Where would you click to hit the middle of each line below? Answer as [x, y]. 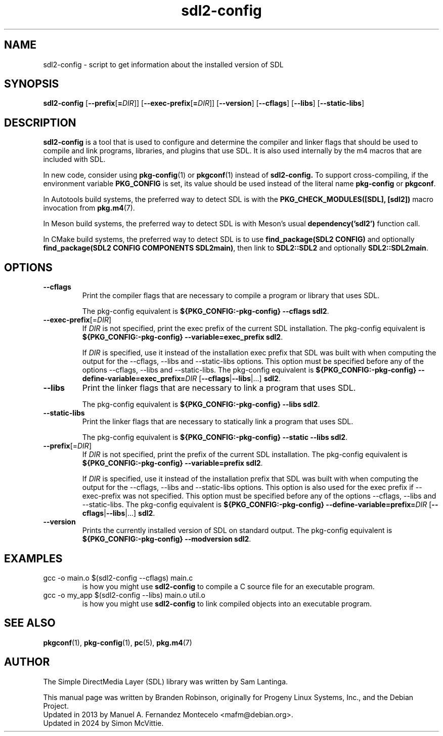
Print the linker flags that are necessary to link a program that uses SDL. [219, 388]
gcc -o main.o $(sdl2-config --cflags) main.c [118, 578]
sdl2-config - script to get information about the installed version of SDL [163, 64]
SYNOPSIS [32, 84]
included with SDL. [74, 159]
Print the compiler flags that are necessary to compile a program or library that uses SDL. [231, 296]
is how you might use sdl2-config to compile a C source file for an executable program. [228, 586]
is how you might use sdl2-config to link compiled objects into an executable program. [227, 603]
